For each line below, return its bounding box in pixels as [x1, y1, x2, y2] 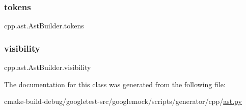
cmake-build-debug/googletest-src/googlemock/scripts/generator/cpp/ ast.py [4, 96, 242, 106]
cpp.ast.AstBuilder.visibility [4, 62, 91, 72]
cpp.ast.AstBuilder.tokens [4, 20, 84, 31]
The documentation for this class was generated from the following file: [4, 79, 226, 89]
